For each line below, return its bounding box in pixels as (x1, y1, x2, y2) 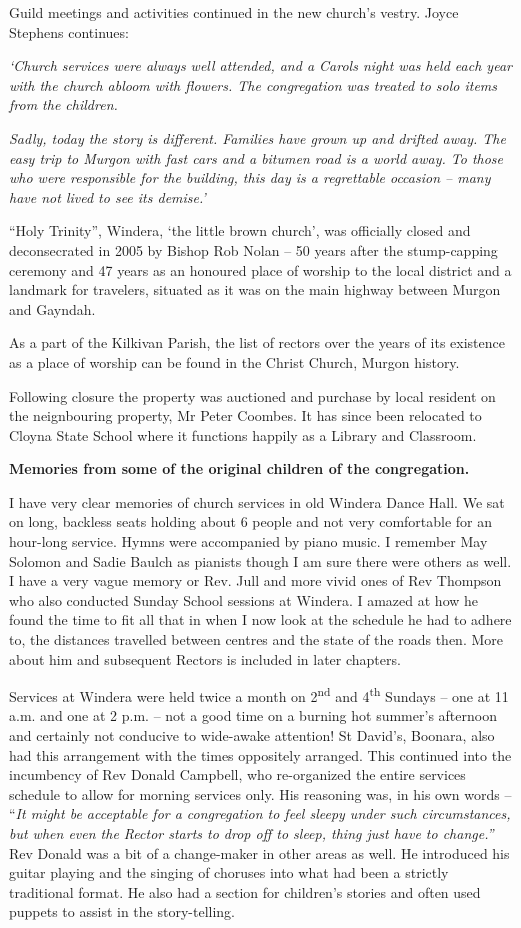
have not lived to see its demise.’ (9, 186, 206, 207)
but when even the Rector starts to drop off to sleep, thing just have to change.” (9, 823, 494, 844)
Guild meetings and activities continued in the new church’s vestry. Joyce (9, 2, 459, 22)
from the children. (9, 94, 118, 115)
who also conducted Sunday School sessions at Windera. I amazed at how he (9, 589, 479, 610)
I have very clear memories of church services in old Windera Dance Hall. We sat (9, 491, 505, 512)
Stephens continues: (9, 21, 129, 42)
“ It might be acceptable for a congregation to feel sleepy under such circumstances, (9, 803, 511, 824)
